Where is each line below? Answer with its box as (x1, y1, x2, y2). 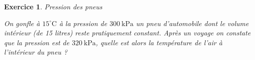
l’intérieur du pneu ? (4, 47, 68, 57)
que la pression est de (4, 37, 70, 47)
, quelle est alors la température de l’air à (96, 37, 223, 47)
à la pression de (59, 18, 107, 28)
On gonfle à (4, 18, 40, 28)
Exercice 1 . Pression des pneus (4, 1, 103, 11)
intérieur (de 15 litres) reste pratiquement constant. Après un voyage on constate (4, 28, 251, 38)
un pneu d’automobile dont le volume (136, 18, 249, 28)
